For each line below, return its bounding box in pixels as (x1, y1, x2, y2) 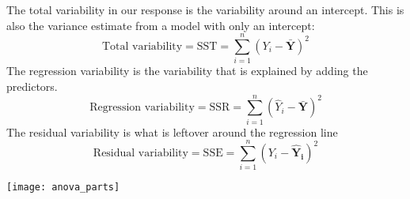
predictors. (6, 77, 58, 94)
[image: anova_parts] (6, 182, 120, 193)
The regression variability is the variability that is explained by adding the (6, 62, 368, 79)
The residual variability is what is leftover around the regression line (6, 123, 338, 140)
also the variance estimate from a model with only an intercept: (6, 17, 315, 33)
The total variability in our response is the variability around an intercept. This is (6, 2, 404, 17)
